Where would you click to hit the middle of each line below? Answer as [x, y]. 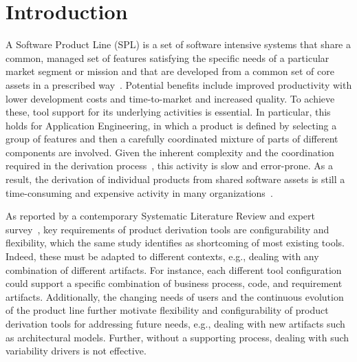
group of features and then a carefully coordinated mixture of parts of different [172, 139]
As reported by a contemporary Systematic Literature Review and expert [160, 216]
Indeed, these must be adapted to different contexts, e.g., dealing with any [162, 256]
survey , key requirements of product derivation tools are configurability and [167, 229]
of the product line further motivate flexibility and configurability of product [167, 310]
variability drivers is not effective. [76, 351]
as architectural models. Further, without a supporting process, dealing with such [177, 337]
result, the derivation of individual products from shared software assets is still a [175, 179]
